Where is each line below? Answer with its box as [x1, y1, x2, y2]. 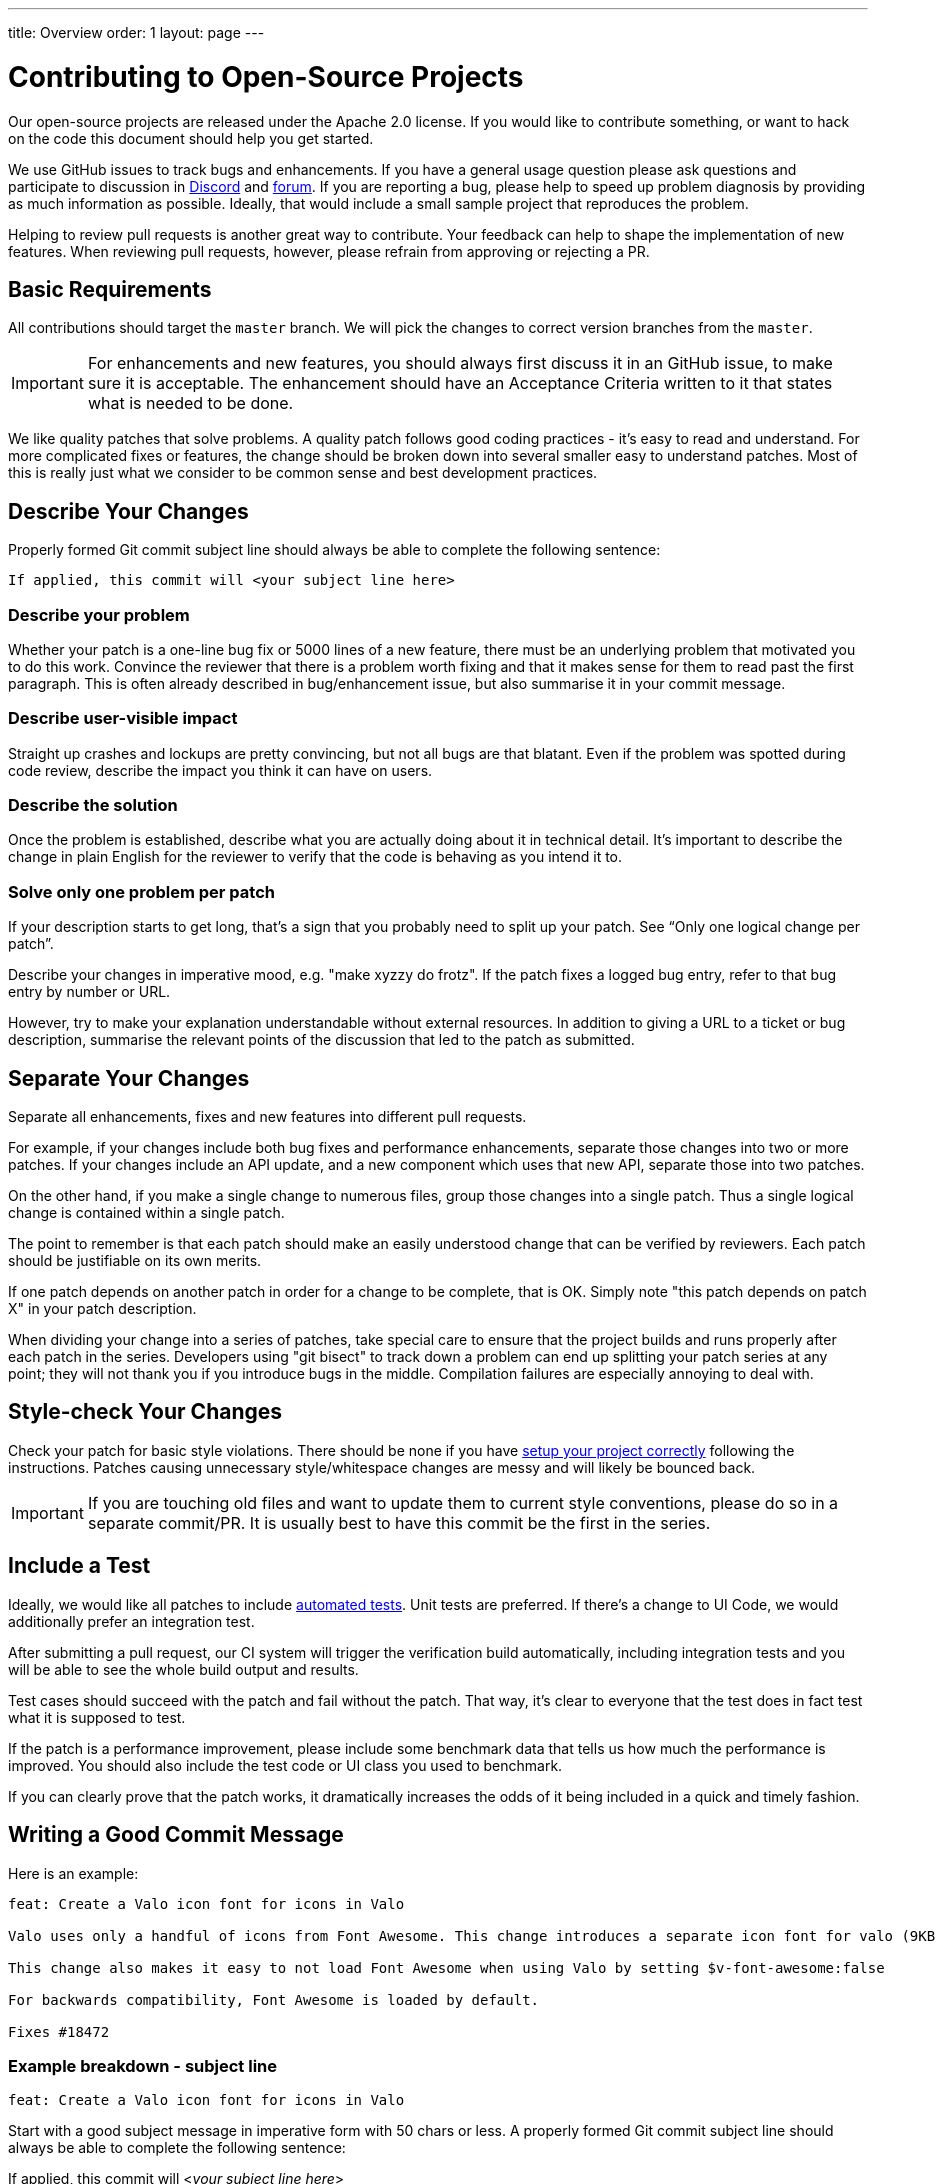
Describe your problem [8, 604, 190, 625]
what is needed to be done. [87, 393, 294, 414]
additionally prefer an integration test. [8, 1612, 255, 1630]
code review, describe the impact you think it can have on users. [8, 761, 433, 779]
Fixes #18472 [8, 2023, 110, 2040]
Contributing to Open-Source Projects [8, 59, 524, 94]
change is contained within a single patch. [8, 1204, 285, 1222]
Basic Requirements [8, 276, 212, 302]
